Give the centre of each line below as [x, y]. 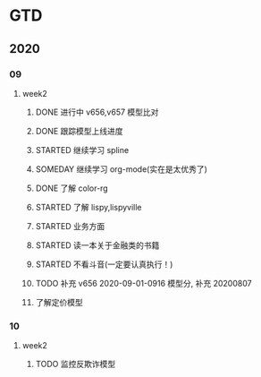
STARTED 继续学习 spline [82, 150]
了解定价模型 [59, 302]
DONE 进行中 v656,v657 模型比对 [97, 112]
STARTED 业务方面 [70, 226]
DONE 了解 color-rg [72, 188]
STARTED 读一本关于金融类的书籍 [97, 245]
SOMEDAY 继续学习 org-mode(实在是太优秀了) [122, 169]
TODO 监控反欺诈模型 [76, 364]
